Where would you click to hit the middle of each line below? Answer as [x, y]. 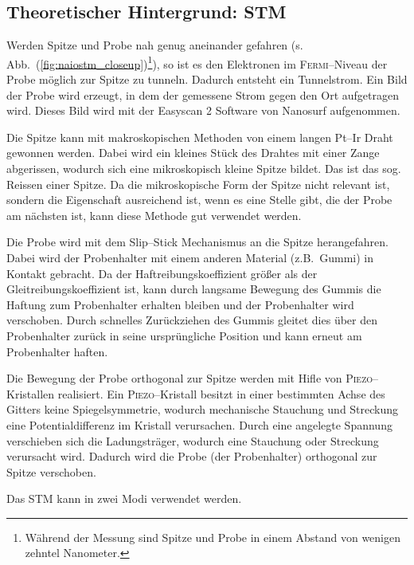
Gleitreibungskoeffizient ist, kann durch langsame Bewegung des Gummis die [194, 289]
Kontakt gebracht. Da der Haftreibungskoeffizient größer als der [162, 273]
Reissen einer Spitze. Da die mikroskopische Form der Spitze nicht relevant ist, [198, 184]
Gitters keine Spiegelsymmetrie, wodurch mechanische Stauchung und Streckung [203, 409]
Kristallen [31, 393]
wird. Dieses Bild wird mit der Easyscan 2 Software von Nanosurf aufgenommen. [203, 110]
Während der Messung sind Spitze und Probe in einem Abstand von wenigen [213, 537]
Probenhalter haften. [57, 351]
